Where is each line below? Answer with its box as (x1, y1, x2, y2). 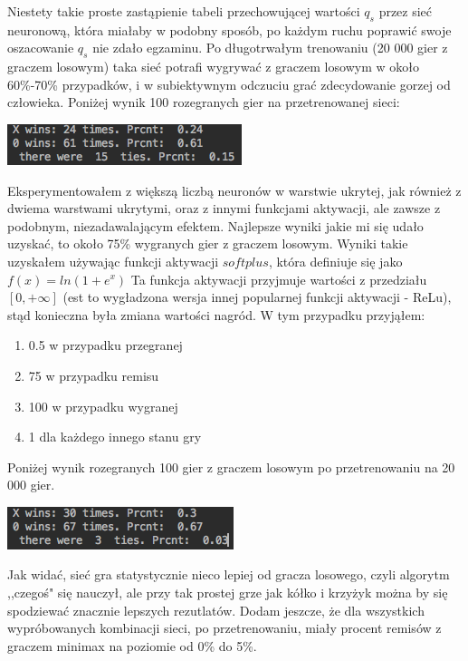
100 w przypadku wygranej (28, 396, 178, 415)
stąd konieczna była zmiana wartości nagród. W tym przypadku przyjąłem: (7, 305, 425, 324)
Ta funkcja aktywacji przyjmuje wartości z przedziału (130, 269, 427, 288)
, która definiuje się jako (268, 251, 403, 270)
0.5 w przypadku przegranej (28, 335, 183, 355)
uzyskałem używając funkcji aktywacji (7, 251, 219, 270)
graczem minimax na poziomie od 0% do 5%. (7, 636, 257, 655)
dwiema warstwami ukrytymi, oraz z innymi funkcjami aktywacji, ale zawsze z (7, 199, 441, 218)
